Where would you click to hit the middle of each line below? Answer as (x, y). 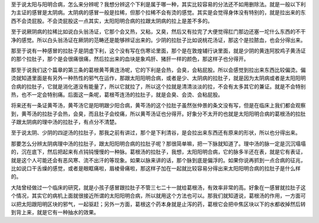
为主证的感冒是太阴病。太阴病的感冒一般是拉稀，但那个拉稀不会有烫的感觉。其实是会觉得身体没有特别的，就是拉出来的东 (158, 12)
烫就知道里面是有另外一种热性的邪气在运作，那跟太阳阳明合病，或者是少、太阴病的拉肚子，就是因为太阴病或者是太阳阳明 (158, 78)
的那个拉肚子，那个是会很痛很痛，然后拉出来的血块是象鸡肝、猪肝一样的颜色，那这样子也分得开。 (130, 59)
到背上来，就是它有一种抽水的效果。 (55, 212)
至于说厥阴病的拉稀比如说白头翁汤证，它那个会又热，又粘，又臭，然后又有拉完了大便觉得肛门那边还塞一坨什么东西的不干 (158, 32)
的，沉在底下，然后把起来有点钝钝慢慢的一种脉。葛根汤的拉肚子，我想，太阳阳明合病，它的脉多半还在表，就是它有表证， (158, 152)
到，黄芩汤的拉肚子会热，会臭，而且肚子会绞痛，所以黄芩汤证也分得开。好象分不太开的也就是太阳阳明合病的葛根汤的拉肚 (158, 114)
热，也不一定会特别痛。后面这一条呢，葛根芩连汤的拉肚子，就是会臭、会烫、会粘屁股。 (117, 94)
